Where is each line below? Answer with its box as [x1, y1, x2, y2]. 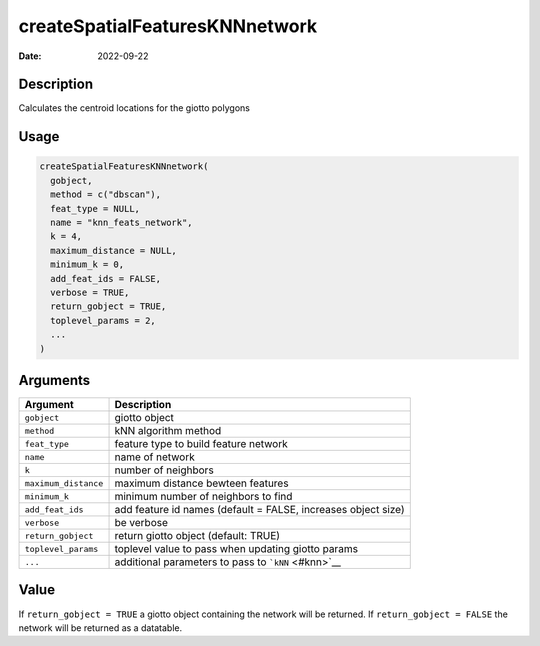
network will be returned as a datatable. [18, 621, 183, 634]
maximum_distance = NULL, [50, 245, 177, 256]
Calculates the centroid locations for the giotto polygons [18, 102, 250, 114]
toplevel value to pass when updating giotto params [114, 542, 359, 556]
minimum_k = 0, [50, 259, 125, 270]
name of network [114, 450, 195, 464]
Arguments [18, 371, 91, 389]
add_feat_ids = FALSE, [50, 273, 162, 284]
